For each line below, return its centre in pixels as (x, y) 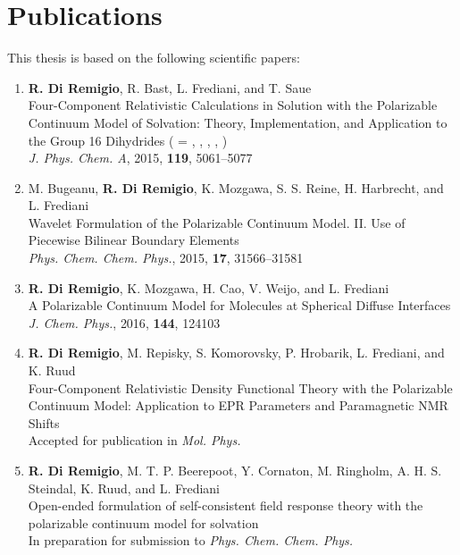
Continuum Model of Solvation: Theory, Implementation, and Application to (238, 122)
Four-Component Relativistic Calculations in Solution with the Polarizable (233, 105)
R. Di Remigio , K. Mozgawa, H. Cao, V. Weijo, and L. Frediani (209, 287)
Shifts (44, 422)
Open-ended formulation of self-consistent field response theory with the (226, 505)
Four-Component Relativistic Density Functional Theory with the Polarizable (240, 387)
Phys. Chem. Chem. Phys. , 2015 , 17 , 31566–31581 (166, 258)
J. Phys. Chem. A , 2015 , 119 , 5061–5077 (140, 158)
